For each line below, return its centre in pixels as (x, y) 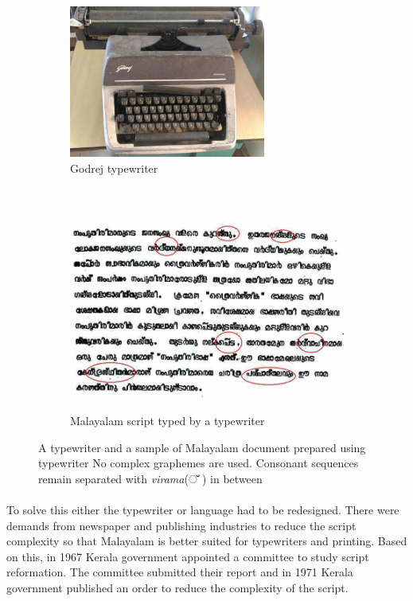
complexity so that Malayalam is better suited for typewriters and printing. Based (207, 541)
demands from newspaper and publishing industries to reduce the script (181, 525)
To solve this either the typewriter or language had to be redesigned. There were (203, 509)
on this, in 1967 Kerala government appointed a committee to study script (188, 556)
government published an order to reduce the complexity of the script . (177, 587)
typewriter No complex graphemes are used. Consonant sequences (199, 463)
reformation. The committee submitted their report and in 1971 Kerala (180, 572)
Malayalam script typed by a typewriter (168, 420)
